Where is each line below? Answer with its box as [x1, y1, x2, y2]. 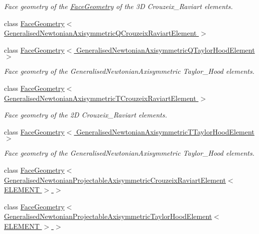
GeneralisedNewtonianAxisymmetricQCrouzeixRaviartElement [4, 28, 197, 38]
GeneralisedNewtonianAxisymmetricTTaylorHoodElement [76, 126, 254, 137]
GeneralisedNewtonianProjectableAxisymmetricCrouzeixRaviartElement [4, 174, 226, 185]
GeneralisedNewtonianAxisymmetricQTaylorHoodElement [76, 44, 255, 55]
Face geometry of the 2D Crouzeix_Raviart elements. [4, 109, 167, 120]
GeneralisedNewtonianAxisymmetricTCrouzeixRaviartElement [4, 92, 196, 103]
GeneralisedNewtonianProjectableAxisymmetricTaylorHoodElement [4, 211, 212, 221]
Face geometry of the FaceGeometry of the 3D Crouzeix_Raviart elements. [4, 1, 233, 11]
